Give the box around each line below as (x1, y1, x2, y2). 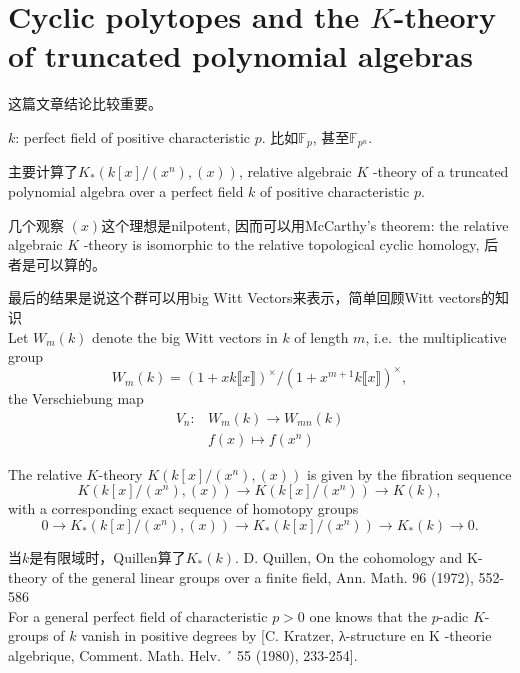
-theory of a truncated (372, 161, 509, 182)
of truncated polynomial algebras (8, 35, 473, 76)
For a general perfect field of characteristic (8, 605, 268, 626)
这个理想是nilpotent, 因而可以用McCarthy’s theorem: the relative (101, 214, 509, 235)
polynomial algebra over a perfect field (8, 180, 244, 201)
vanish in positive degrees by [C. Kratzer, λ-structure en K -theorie (81, 625, 492, 646)
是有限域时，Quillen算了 (29, 547, 186, 568)
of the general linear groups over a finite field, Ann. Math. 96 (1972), (51, 566, 474, 587)
